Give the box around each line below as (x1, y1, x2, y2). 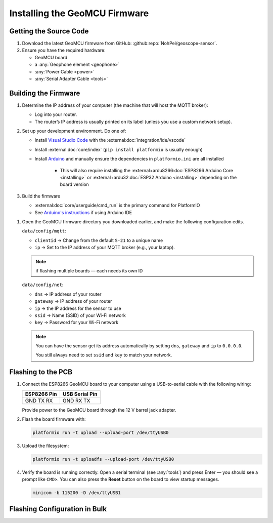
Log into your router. (34, 111, 77, 117)
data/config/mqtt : (22, 228, 66, 234)
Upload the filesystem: (22, 443, 69, 449)
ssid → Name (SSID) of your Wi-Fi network (34, 312, 126, 318)
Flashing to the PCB (9, 368, 73, 377)
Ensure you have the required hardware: (22, 47, 106, 53)
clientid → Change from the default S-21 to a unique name (34, 237, 163, 243)
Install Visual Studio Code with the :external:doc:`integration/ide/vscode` (34, 137, 186, 143)
